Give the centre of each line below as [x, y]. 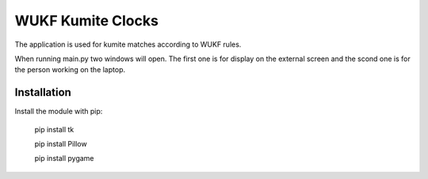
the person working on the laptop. [70, 70]
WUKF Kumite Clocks [86, 21]
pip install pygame [64, 158]
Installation [43, 92]
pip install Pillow [61, 144]
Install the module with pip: [59, 112]
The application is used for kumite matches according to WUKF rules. [128, 44]
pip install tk [54, 129]
